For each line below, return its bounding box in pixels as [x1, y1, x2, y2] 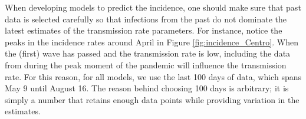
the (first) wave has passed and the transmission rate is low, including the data [5, 47, 291, 59]
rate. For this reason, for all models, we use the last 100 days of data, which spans [5, 70, 301, 82]
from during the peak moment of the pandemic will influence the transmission [5, 58, 287, 71]
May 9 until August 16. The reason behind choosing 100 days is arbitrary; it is [5, 82, 289, 94]
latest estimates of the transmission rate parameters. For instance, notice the [5, 24, 282, 37]
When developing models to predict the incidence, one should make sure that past [5, 1, 301, 13]
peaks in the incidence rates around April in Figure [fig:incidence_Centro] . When [5, 35, 298, 48]
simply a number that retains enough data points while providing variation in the [5, 93, 300, 105]
